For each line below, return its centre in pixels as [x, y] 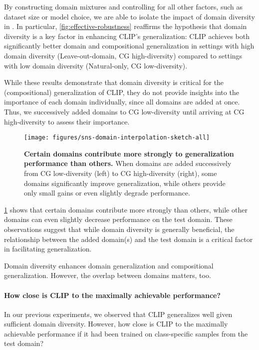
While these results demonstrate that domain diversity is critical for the [114, 82]
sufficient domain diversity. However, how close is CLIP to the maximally [116, 324]
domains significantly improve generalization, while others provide [125, 183]
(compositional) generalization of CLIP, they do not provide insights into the [122, 92]
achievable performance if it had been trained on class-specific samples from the [126, 333]
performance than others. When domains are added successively [128, 163]
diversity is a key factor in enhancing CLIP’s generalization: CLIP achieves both [127, 36]
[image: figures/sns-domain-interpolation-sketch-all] [117, 138]
